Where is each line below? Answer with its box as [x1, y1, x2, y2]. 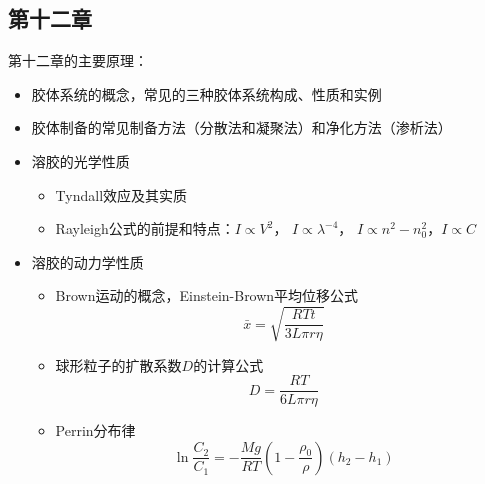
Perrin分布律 [55, 420, 136, 441]
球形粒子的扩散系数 [55, 354, 182, 375]
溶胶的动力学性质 [31, 251, 144, 272]
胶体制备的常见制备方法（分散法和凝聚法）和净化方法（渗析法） [31, 117, 452, 138]
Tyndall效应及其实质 [55, 184, 188, 205]
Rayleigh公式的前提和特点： [55, 218, 235, 239]
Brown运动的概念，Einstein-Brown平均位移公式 [55, 285, 359, 306]
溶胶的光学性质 [31, 150, 130, 171]
